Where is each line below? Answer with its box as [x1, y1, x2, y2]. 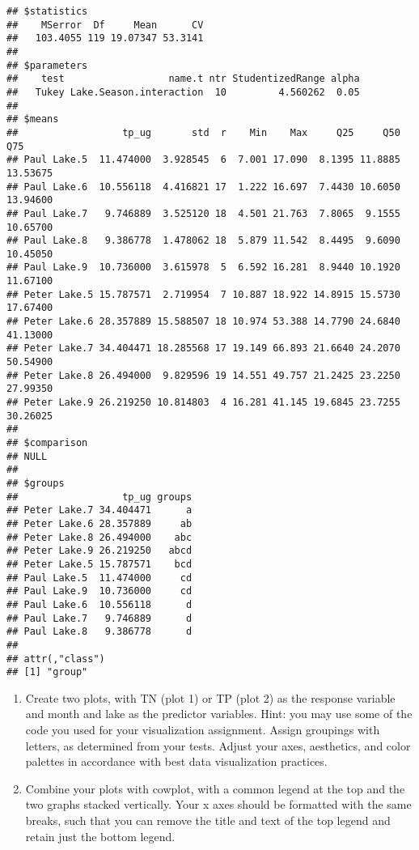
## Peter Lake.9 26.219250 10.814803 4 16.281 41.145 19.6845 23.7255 [6, 397, 400, 409]
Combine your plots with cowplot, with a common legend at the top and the [25, 780, 405, 797]
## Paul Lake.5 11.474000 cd [6, 572, 193, 584]
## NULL [6, 450, 48, 462]
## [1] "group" [6, 666, 88, 678]
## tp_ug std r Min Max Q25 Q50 [6, 126, 400, 138]
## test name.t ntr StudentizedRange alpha [6, 73, 360, 85]
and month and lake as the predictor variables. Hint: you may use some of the [25, 705, 413, 722]
